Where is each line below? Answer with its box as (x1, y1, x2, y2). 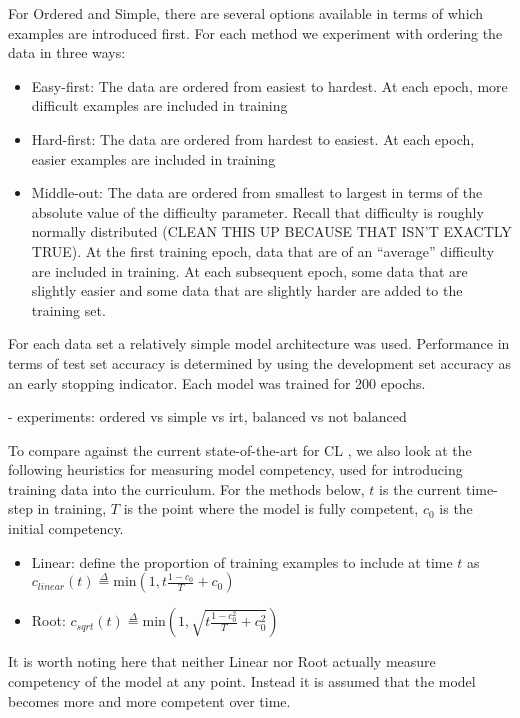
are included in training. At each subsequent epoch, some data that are (31, 260, 468, 281)
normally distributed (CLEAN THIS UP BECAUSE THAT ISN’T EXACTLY (31, 221, 512, 242)
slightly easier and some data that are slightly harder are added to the (31, 280, 463, 301)
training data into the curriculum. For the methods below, (8, 478, 365, 499)
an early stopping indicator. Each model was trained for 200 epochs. (8, 372, 426, 393)
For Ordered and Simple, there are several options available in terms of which (8, 3, 484, 23)
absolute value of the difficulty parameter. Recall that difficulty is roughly (31, 201, 484, 222)
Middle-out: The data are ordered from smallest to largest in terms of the (31, 182, 483, 203)
